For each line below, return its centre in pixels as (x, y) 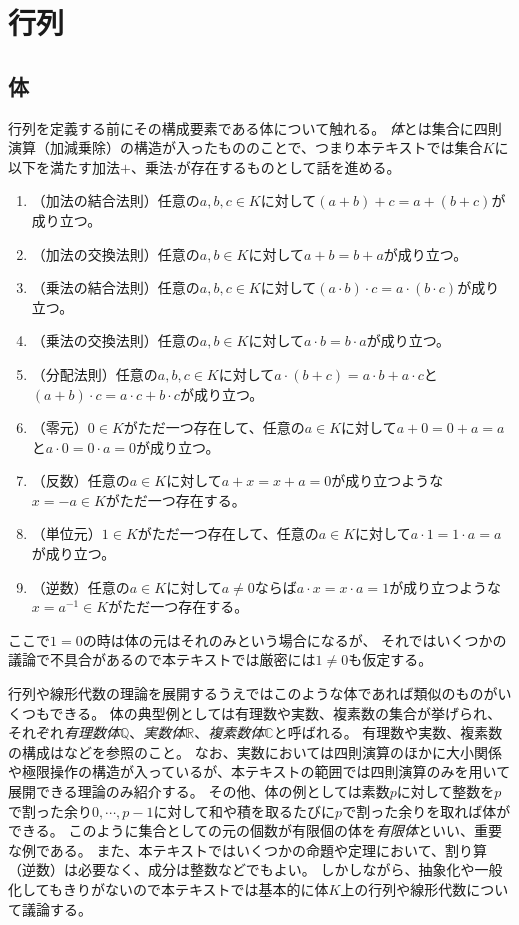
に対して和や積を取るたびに (244, 810)
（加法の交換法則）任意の (115, 253)
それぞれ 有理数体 (64, 732)
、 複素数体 (229, 732)
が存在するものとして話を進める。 (288, 166)
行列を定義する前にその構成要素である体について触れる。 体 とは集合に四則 (255, 127)
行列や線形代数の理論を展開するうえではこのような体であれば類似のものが (253, 693)
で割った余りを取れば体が (426, 810)
